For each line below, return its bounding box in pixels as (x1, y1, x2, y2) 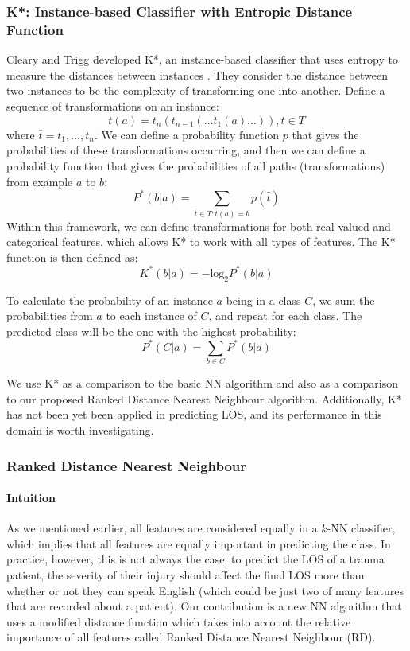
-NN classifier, (327, 520, 396, 536)
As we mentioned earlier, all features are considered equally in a (6, 520, 318, 536)
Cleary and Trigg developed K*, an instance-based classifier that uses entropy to (6, 51, 398, 68)
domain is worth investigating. (6, 422, 154, 439)
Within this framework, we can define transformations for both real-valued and (6, 217, 391, 234)
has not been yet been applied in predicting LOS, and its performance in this (6, 406, 382, 423)
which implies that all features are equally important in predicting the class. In (6, 535, 391, 552)
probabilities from (6, 307, 93, 324)
